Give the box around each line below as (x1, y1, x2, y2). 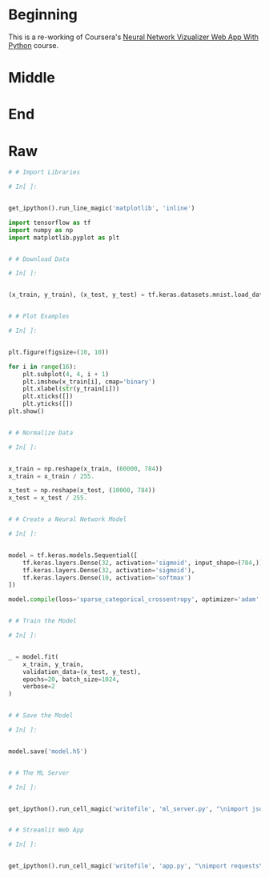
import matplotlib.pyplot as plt (8, 234, 120, 242)
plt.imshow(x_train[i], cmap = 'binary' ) (22, 378, 156, 386)
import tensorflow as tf (8, 218, 91, 227)
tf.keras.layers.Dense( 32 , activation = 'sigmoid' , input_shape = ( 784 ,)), (22, 559, 267, 567)
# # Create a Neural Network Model (8, 515, 127, 523)
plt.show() (8, 407, 45, 415)
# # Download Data (8, 255, 70, 263)
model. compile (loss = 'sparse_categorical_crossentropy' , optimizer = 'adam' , (8, 595, 263, 603)
